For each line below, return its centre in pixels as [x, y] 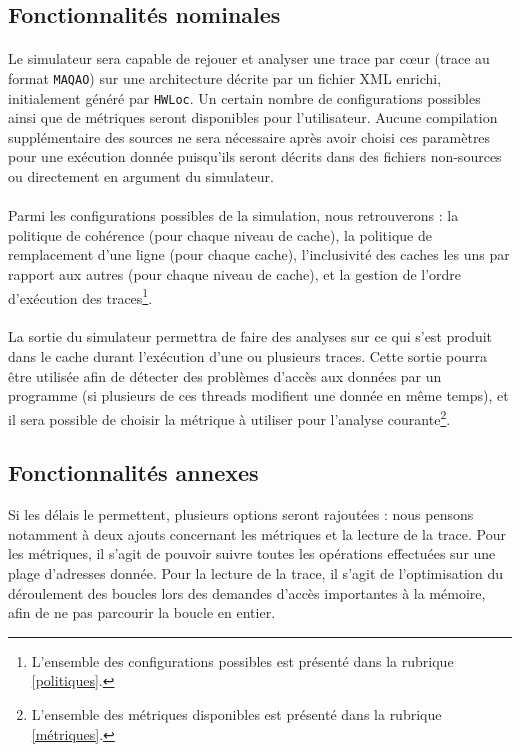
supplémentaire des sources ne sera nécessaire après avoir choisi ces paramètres [249, 136]
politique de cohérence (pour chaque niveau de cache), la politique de [220, 234]
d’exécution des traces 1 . [80, 296]
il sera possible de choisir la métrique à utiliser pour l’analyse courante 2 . [229, 417]
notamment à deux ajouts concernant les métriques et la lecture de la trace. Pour [257, 533]
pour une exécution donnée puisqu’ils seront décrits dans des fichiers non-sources [255, 156]
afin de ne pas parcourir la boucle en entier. [142, 612]
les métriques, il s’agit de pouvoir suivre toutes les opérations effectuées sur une [252, 553]
